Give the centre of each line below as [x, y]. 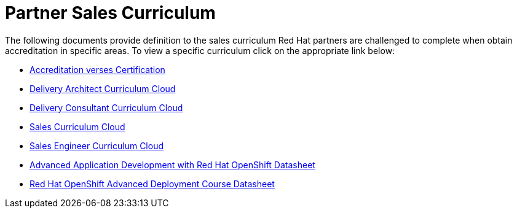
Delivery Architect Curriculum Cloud [103, 88]
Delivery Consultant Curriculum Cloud [106, 107]
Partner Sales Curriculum [110, 13]
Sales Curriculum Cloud [77, 126]
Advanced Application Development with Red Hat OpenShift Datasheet [172, 165]
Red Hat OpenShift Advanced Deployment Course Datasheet [152, 184]
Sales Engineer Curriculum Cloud [97, 145]
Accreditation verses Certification [97, 69]
